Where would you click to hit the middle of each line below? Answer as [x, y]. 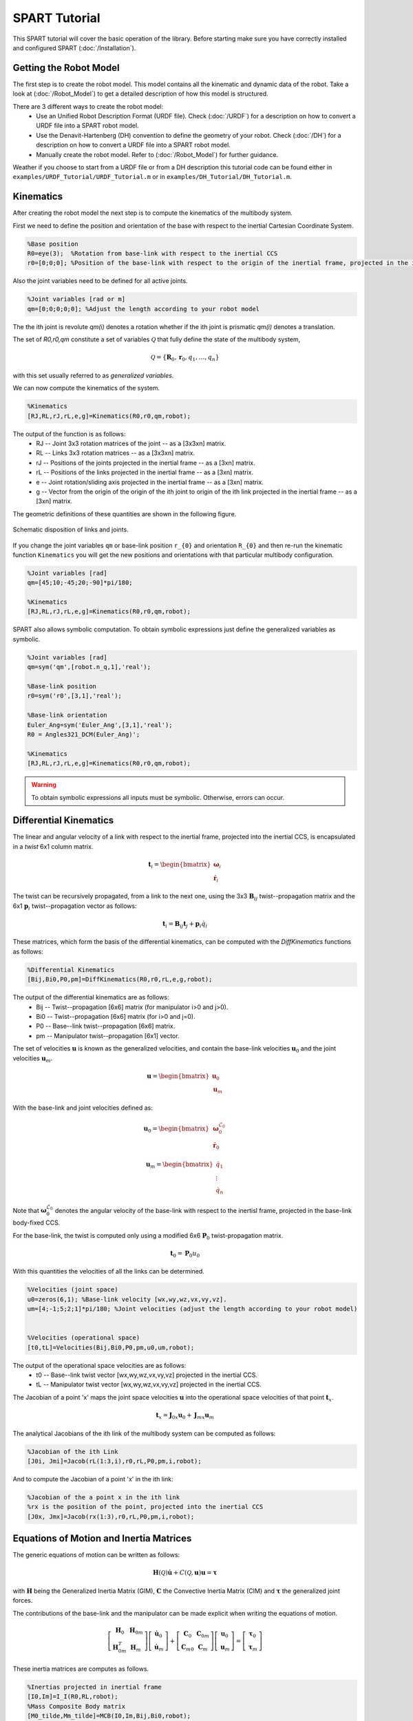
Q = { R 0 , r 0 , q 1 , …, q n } [185, 358]
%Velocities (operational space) [84, 1338]
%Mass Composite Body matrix [76, 1706]
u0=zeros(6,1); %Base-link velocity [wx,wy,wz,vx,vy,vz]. [127, 1299]
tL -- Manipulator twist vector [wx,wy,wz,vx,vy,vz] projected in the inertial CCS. [149, 1384]
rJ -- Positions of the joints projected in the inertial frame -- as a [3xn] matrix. [146, 463]
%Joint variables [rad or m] [76, 299]
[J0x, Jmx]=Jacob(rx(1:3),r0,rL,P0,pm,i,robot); [111, 1517]
